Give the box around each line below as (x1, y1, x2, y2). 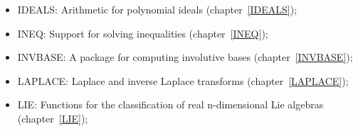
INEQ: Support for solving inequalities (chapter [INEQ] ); (17, 25, 268, 40)
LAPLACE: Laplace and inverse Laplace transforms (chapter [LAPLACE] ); (17, 73, 349, 88)
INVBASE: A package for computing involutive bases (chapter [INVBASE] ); (17, 50, 353, 64)
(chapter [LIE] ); (17, 110, 88, 125)
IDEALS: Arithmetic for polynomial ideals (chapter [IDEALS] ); (17, 2, 298, 16)
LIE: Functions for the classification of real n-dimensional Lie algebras (17, 97, 324, 112)
